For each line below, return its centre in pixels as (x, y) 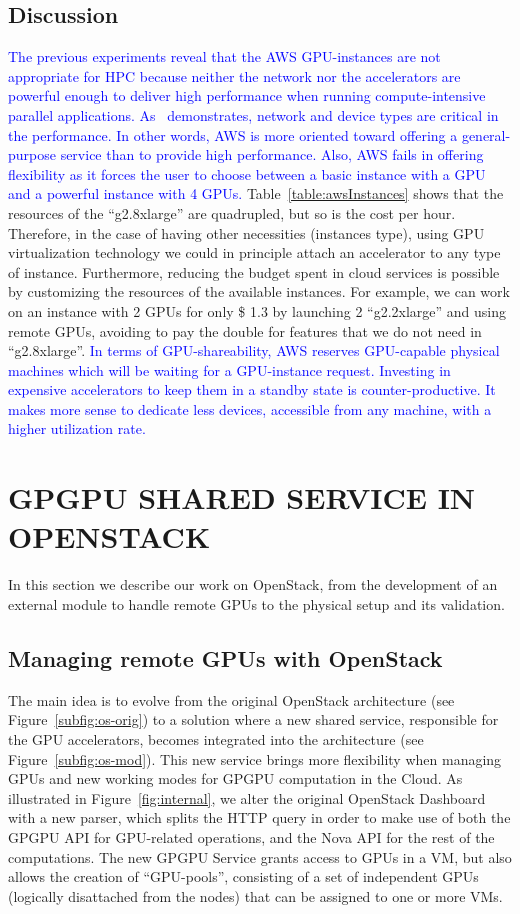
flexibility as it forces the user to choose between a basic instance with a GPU (247, 173)
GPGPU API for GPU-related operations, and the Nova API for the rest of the (251, 836)
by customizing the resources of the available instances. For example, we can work (259, 291)
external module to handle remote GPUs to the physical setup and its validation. (256, 603)
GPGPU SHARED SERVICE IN (242, 497)
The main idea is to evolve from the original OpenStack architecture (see (231, 699)
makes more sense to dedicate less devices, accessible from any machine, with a (250, 408)
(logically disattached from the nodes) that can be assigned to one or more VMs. (255, 895)
